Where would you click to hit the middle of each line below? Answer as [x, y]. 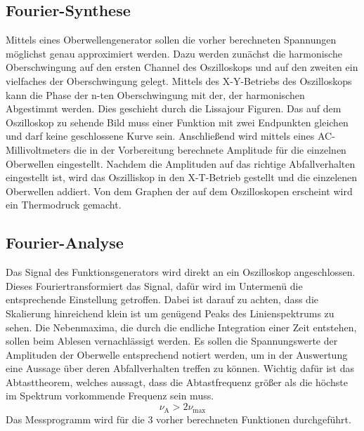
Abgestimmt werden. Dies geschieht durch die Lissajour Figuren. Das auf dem [174, 108]
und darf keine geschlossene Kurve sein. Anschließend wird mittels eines [160, 136]
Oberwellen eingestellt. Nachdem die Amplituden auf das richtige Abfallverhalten [181, 163]
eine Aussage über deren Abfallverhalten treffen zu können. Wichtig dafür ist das [180, 368]
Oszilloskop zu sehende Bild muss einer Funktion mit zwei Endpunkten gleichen [177, 122]
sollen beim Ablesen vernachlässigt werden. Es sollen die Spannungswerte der [172, 341]
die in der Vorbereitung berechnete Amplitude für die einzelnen [210, 149]
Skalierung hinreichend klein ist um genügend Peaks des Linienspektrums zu [170, 313]
